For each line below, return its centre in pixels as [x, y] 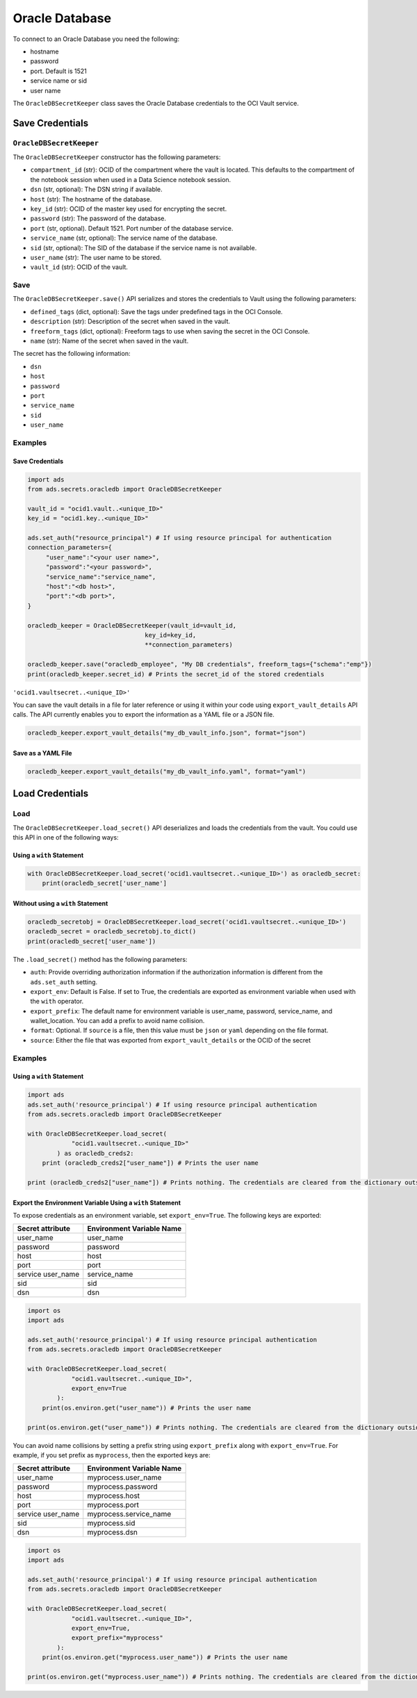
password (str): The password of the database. [98, 218]
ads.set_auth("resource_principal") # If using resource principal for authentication [180, 538]
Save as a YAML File [42, 753]
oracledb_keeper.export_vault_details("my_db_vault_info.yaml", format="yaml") [167, 771]
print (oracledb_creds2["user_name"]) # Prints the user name [150, 1163]
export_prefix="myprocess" [117, 1638]
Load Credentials [51, 793]
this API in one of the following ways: [66, 837]
